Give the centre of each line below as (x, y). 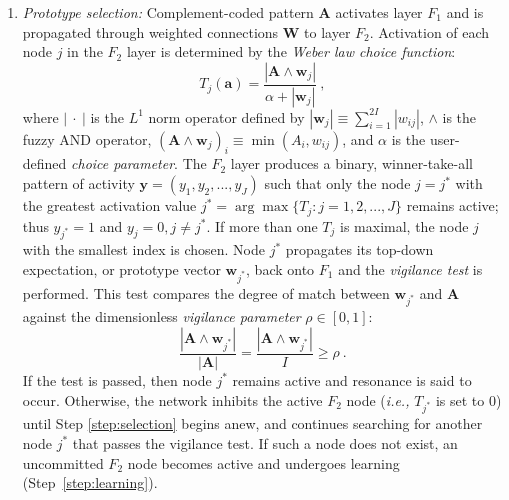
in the (85, 51)
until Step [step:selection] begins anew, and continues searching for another (252, 423)
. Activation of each (429, 31)
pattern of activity (78, 183)
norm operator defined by (226, 116)
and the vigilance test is (410, 268)
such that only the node (337, 183)
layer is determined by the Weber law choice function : (291, 51)
